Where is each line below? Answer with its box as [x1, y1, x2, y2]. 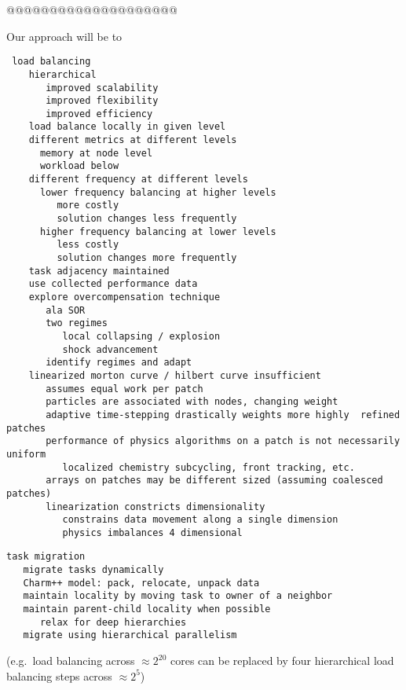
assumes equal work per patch [46, 383, 203, 395]
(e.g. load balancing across [6, 652, 135, 669]
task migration [6, 551, 86, 563]
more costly [57, 200, 119, 211]
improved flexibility [46, 95, 159, 107]
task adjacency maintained [28, 265, 170, 277]
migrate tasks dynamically [23, 564, 164, 576]
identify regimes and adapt [46, 357, 192, 369]
